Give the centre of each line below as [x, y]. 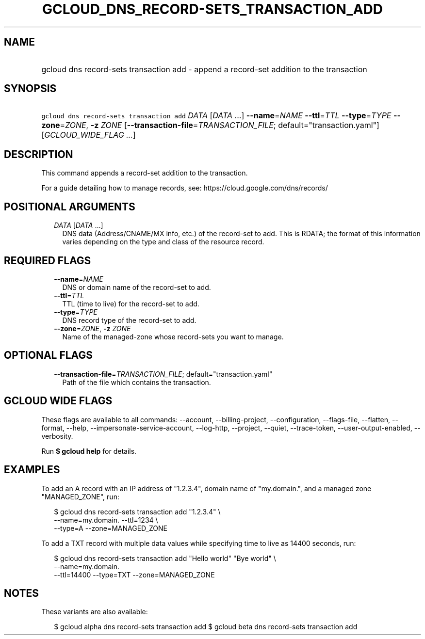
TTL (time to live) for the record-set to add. [131, 304]
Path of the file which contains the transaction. [137, 382]
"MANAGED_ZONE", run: [80, 496]
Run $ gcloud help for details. [89, 451]
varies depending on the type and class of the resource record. [163, 242]
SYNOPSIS [30, 89]
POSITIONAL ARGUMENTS [70, 207]
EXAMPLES [32, 470]
